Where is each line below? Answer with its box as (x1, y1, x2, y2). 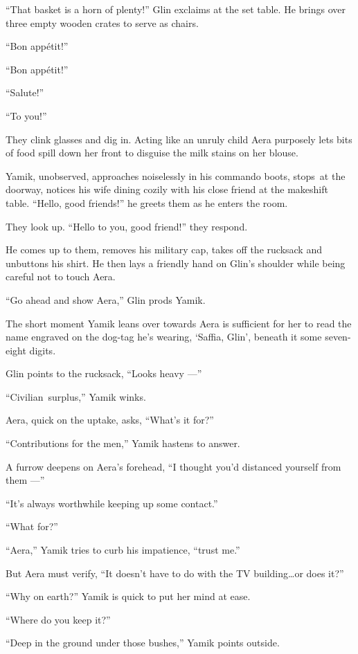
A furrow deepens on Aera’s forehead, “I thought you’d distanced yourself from (6, 459, 341, 473)
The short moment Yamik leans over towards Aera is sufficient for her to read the (6, 316, 352, 330)
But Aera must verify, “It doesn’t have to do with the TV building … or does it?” (6, 565, 344, 580)
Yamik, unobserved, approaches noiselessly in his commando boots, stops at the (6, 168, 346, 183)
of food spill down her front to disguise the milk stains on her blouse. (6, 145, 298, 160)
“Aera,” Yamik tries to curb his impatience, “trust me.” (6, 543, 240, 557)
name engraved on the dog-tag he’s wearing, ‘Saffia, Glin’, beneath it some (6, 329, 322, 344)
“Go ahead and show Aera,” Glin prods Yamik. (6, 292, 206, 307)
